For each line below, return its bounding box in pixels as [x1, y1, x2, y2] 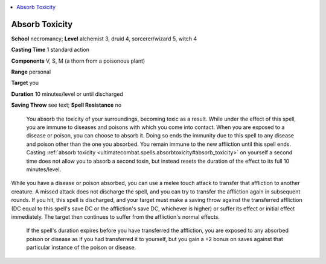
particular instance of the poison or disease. [26, 244, 136, 251]
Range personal [11, 68, 51, 75]
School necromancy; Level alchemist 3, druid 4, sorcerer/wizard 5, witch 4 [11, 35, 197, 42]
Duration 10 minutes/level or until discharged [11, 90, 123, 98]
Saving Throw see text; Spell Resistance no [11, 101, 122, 108]
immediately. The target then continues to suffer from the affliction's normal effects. [11, 213, 220, 220]
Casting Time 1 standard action [11, 46, 90, 54]
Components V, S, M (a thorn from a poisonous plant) [11, 57, 145, 64]
